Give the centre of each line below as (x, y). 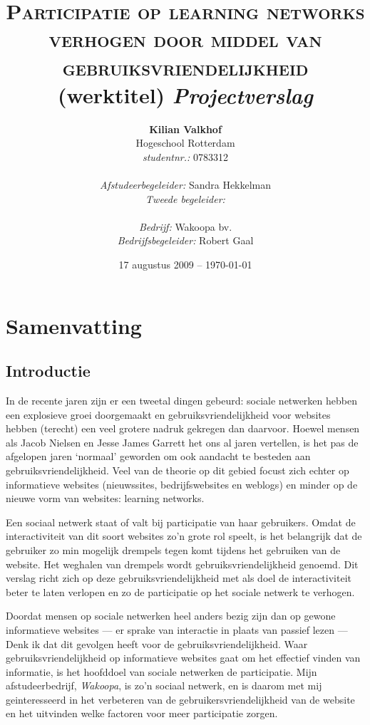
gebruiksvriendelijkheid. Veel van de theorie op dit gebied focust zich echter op (178, 470)
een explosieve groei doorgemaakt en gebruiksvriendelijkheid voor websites (168, 414)
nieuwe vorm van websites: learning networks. (105, 498)
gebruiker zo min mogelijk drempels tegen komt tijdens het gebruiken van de (173, 549)
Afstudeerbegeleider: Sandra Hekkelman (185, 185)
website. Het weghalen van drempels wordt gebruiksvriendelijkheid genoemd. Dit (182, 564)
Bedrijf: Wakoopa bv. (185, 226)
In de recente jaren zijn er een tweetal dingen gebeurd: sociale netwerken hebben (181, 401)
